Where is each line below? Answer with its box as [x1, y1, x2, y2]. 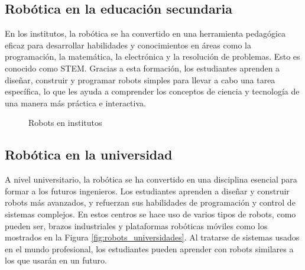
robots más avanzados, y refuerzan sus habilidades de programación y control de [5, 196, 296, 209]
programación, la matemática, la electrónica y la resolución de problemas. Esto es [5, 50, 300, 63]
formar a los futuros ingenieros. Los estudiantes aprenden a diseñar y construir [5, 184, 290, 197]
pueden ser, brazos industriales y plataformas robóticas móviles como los [5, 219, 268, 232]
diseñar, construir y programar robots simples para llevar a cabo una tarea [5, 73, 275, 86]
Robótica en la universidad [5, 145, 173, 164]
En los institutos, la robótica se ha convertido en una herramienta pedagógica [5, 27, 286, 40]
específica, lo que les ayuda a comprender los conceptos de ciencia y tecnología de [5, 85, 300, 97]
